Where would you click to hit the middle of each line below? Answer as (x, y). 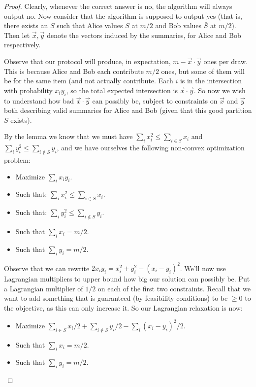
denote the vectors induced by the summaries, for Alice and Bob (144, 35)
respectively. (22, 45)
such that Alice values (90, 25)
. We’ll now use (203, 268)
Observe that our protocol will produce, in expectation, (87, 61)
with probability (28, 90)
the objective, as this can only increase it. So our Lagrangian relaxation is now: (123, 307)
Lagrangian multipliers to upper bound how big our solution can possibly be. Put (127, 279)
